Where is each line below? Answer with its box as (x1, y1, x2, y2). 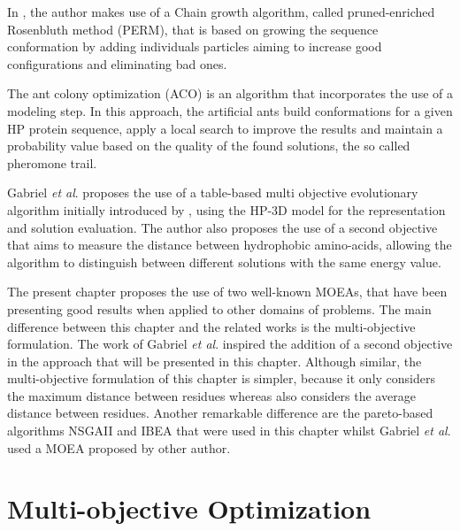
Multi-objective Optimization (7, 490, 372, 527)
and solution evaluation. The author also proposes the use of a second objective (7, 218, 438, 236)
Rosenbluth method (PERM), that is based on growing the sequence (7, 19, 379, 38)
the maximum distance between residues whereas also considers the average (7, 386, 416, 404)
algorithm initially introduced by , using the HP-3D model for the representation (7, 200, 446, 219)
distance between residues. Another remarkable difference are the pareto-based (7, 404, 433, 422)
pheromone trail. (7, 153, 97, 172)
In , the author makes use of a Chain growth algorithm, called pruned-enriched (7, 3, 435, 20)
